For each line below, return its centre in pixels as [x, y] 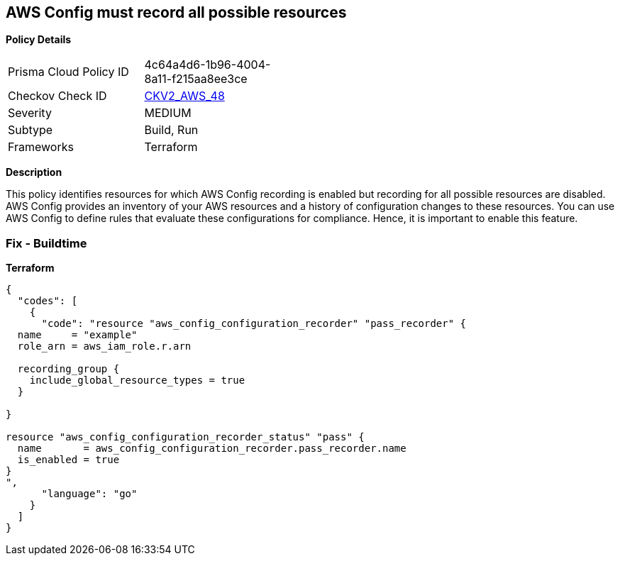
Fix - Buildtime [46, 243]
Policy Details [39, 40]
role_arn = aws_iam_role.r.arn [104, 346]
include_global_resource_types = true [137, 381]
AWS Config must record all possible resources [176, 12]
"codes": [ [48, 301]
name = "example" [77, 335]
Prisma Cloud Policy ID [68, 72]
